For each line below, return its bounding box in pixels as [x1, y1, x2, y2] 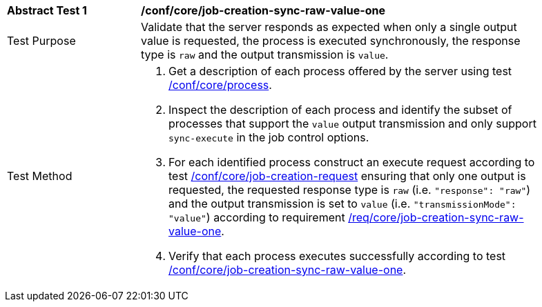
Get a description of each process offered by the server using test [168, 64, 512, 78]
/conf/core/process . [168, 78, 272, 92]
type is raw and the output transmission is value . [141, 48, 389, 61]
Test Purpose [7, 34, 76, 48]
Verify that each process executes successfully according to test [168, 249, 506, 263]
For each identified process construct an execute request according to [168, 155, 535, 169]
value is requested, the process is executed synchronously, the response [141, 34, 521, 48]
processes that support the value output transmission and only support [168, 117, 536, 130]
